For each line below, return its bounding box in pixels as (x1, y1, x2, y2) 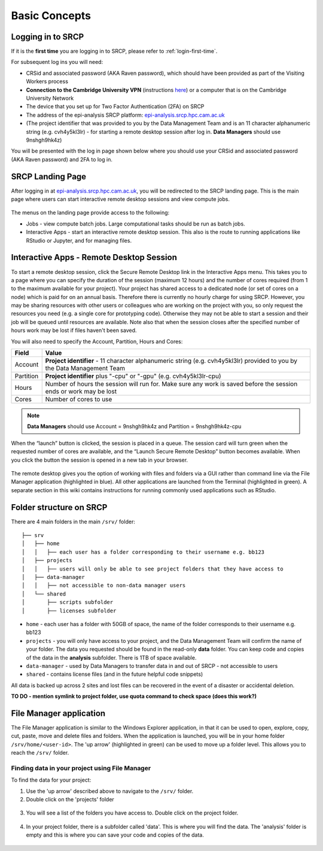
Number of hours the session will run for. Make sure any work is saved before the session (45, 380, 298, 388)
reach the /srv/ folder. (11, 749, 69, 757)
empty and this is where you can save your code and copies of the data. (26, 831, 205, 838)
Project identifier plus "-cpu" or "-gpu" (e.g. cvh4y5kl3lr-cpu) (45, 372, 221, 380)
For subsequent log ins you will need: (11, 59, 103, 66)
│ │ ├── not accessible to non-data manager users (22, 582, 186, 589)
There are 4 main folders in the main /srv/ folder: (11, 518, 136, 525)
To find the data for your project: (11, 776, 92, 783)
